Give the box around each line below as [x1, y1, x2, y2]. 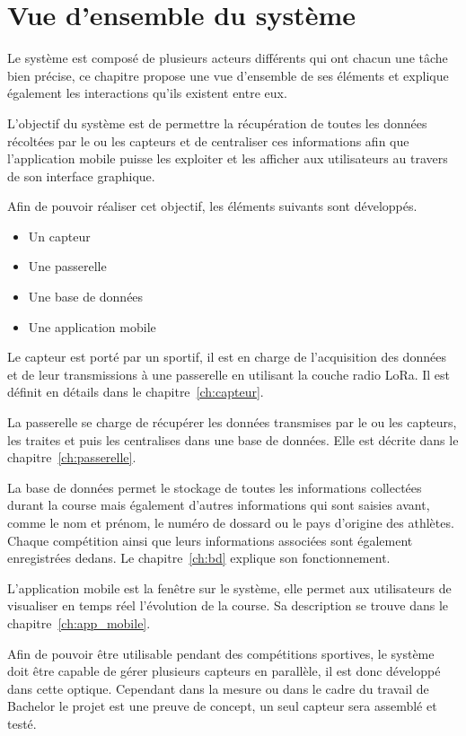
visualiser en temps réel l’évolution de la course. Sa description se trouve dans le [7, 596, 449, 615]
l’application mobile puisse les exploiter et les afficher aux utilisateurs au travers [7, 149, 448, 168]
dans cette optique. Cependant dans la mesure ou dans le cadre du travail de [7, 679, 429, 697]
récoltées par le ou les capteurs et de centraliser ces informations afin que [7, 131, 409, 150]
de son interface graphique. [7, 166, 155, 185]
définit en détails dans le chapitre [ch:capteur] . [7, 382, 264, 401]
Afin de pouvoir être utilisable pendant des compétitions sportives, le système [7, 644, 435, 662]
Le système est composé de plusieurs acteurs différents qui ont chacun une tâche [7, 48, 448, 67]
